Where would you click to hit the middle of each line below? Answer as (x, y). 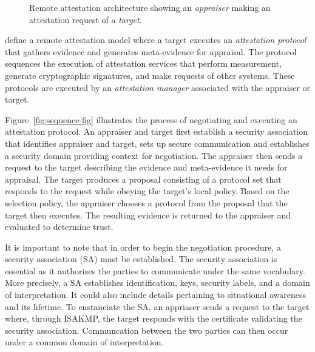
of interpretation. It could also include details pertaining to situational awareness (156, 295)
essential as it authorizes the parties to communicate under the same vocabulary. (155, 270)
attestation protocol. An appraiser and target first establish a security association (157, 131)
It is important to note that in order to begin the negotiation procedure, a (143, 247)
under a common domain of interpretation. (84, 342)
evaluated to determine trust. (59, 227)
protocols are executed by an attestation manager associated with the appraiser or (158, 87)
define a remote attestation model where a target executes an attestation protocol (156, 40)
